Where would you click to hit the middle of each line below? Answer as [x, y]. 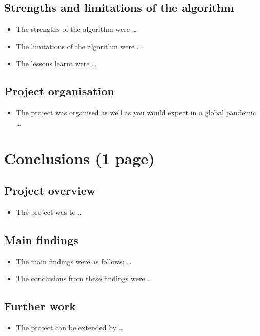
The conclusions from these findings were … [84, 278]
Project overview [50, 191]
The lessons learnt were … [56, 63]
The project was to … [49, 212]
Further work [40, 306]
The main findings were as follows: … [74, 261]
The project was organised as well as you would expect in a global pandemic [136, 113]
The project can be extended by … [70, 328]
